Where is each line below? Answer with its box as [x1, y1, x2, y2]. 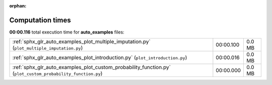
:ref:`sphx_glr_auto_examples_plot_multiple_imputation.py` [12, 38, 151, 45]
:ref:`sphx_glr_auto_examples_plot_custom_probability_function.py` [12, 64, 171, 71]
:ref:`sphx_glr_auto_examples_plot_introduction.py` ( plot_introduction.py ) [12, 54, 187, 61]
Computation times [9, 15, 71, 24]
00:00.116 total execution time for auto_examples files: [9, 29, 124, 35]
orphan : [9, 3, 27, 8]
